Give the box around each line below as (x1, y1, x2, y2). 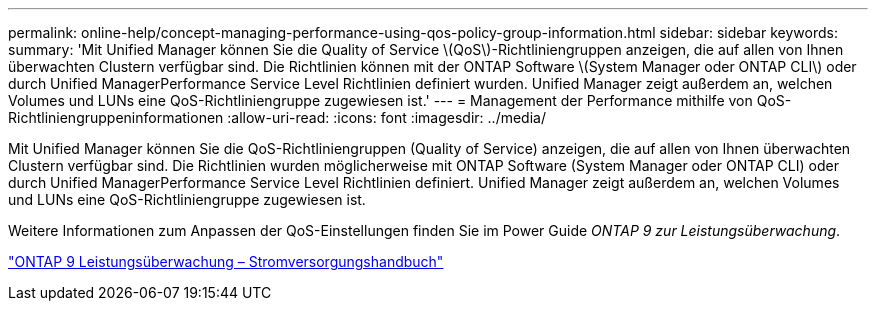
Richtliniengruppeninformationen (8, 109, 224, 126)
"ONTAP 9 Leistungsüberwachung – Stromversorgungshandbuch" (8, 253, 444, 270)
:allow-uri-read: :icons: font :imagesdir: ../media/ (227, 109, 546, 126)
